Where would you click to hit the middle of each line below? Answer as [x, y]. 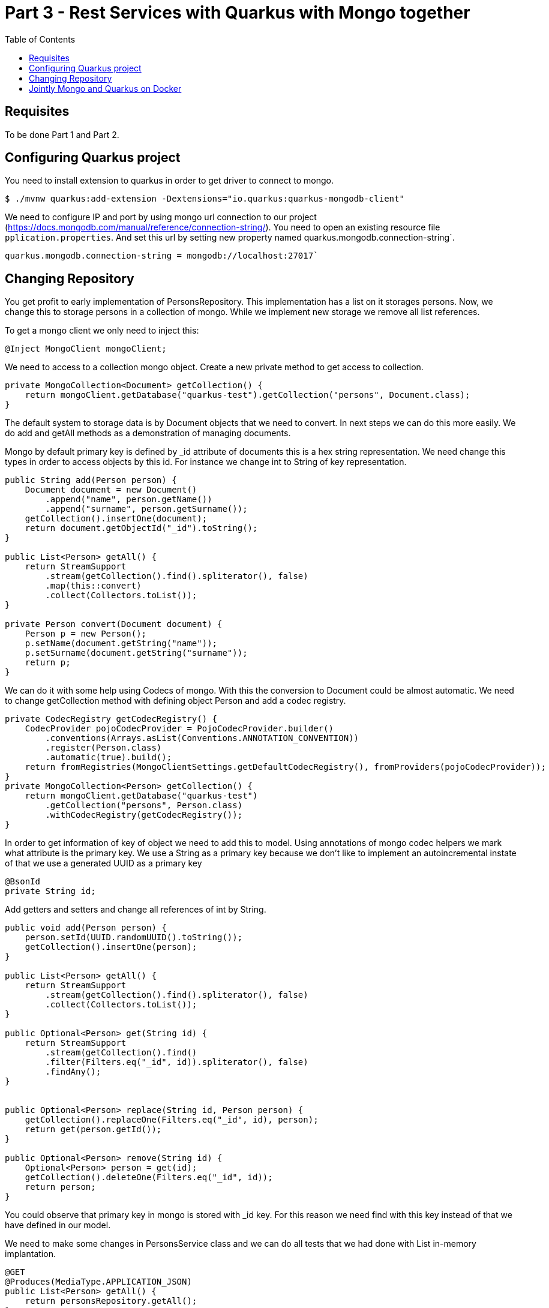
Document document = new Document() [111, 490]
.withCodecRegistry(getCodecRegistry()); [144, 815]
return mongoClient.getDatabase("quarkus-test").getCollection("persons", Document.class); [247, 395]
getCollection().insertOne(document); [116, 519]
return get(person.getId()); [93, 1129]
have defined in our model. [58, 1225]
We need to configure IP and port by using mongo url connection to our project [161, 217]
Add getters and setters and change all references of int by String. [136, 910]
